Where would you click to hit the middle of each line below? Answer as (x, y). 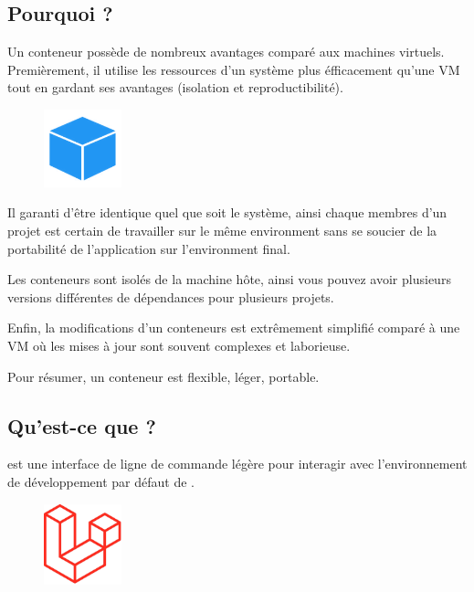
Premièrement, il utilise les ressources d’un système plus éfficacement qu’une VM (234, 69)
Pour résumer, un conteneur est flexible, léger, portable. (163, 376)
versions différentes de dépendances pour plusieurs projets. (171, 296)
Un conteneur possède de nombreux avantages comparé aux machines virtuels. (226, 52)
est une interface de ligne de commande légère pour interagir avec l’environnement (237, 464)
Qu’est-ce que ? (82, 425)
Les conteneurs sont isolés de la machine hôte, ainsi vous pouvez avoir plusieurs (229, 279)
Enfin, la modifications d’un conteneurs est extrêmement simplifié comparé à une (234, 328)
